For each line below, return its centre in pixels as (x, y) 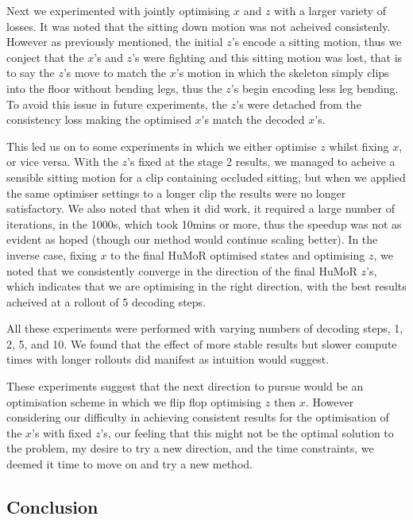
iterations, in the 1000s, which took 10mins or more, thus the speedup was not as (204, 223)
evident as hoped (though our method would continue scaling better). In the (192, 239)
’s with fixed (62, 432)
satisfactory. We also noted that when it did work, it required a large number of (201, 208)
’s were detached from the (299, 104)
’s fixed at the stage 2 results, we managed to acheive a (261, 162)
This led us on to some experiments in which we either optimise (162, 146)
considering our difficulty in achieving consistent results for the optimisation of (198, 417)
